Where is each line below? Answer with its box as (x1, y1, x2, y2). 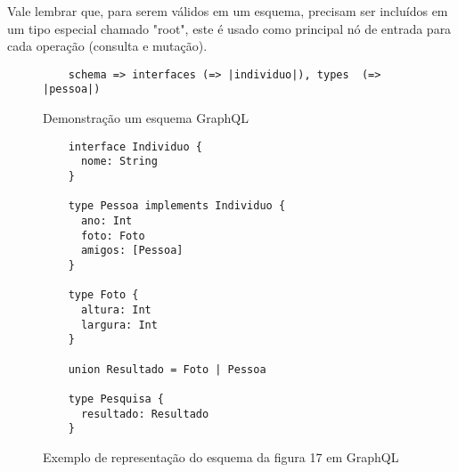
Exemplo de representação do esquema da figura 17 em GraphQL (43, 447, 399, 466)
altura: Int (80, 303, 151, 316)
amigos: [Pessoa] (80, 244, 184, 257)
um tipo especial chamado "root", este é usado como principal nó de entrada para (7, 19, 452, 37)
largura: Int (80, 318, 158, 331)
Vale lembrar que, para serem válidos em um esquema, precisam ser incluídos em (7, 2, 448, 20)
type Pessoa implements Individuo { (68, 199, 286, 213)
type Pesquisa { (68, 392, 165, 405)
